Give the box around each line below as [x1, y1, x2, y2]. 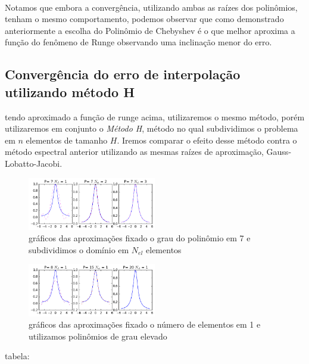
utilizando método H [5, 82, 135, 101]
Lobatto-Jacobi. [5, 157, 63, 169]
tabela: [5, 350, 30, 362]
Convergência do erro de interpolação [5, 65, 241, 83]
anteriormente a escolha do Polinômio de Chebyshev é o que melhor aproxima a [5, 24, 295, 36]
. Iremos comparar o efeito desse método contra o [117, 133, 297, 146]
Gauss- [266, 145, 292, 158]
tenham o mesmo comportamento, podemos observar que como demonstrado [5, 13, 284, 25]
